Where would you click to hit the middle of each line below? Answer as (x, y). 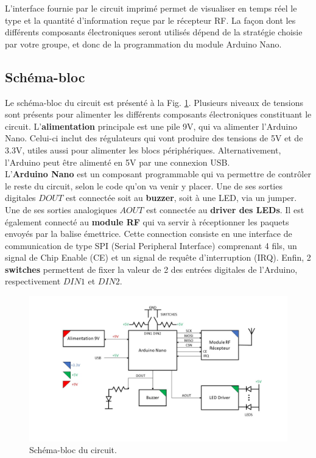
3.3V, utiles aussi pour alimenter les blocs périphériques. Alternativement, (143, 150)
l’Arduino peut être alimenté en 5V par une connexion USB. (118, 162)
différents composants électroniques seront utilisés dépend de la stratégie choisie (154, 32)
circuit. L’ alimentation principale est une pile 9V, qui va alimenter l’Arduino (151, 126)
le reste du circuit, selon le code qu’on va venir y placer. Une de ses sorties (144, 185)
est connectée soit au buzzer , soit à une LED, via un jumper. (181, 198)
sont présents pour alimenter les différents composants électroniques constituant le (158, 114)
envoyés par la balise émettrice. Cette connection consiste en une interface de (149, 234)
